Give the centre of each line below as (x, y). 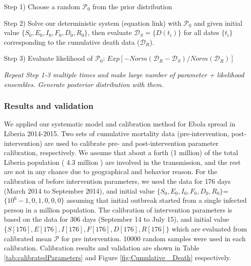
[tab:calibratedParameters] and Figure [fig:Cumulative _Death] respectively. (118, 257)
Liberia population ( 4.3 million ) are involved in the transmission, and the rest (122, 162)
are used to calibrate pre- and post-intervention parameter (132, 143)
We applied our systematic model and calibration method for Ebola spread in (120, 124)
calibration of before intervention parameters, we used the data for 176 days (117, 181)
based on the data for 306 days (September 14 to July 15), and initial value (117, 219)
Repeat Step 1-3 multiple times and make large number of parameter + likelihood (124, 74)
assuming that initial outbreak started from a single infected (157, 200)
